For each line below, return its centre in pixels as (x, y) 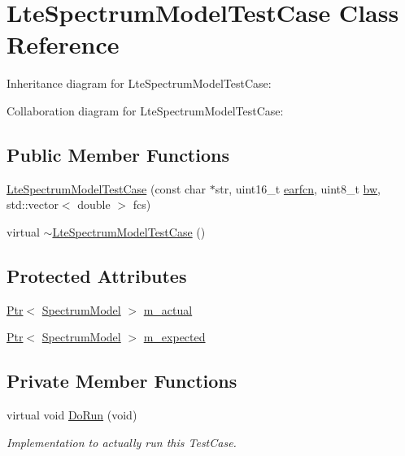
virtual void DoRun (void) (72, 415)
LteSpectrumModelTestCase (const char (107, 188)
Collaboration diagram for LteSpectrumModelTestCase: (145, 110)
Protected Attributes (97, 275)
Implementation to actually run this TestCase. (122, 442)
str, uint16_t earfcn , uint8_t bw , (298, 188)
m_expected (174, 337)
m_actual (168, 309)
